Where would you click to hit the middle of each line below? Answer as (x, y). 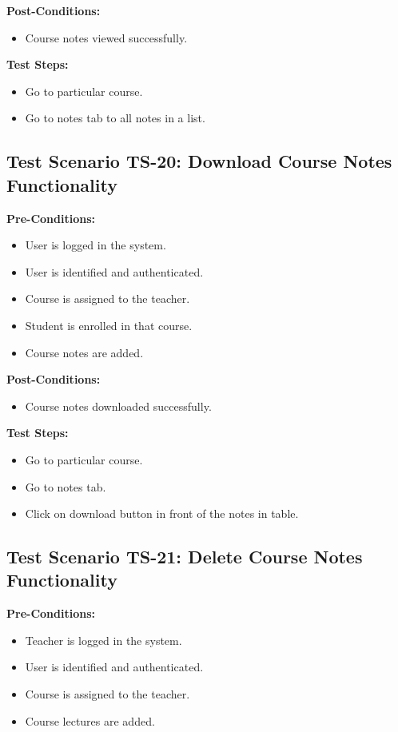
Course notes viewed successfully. (106, 37)
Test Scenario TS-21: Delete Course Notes (185, 557)
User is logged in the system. (96, 245)
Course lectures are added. (90, 720)
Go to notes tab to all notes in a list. (115, 118)
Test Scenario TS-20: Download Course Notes (199, 161)
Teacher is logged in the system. (103, 640)
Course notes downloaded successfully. (118, 406)
